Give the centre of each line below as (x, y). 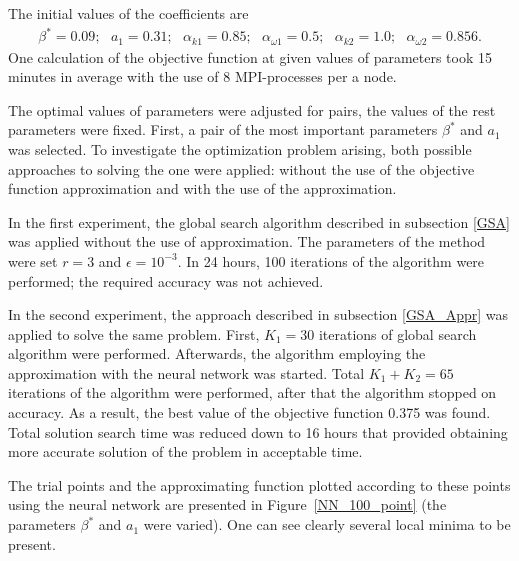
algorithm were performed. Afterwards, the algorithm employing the (217, 353)
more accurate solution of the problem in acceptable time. (185, 451)
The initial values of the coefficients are (128, 13)
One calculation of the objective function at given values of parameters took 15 (250, 56)
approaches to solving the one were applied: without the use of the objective (241, 168)
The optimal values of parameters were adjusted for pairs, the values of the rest (252, 109)
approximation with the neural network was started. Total (186, 372)
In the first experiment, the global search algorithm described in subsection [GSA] (259, 221)
